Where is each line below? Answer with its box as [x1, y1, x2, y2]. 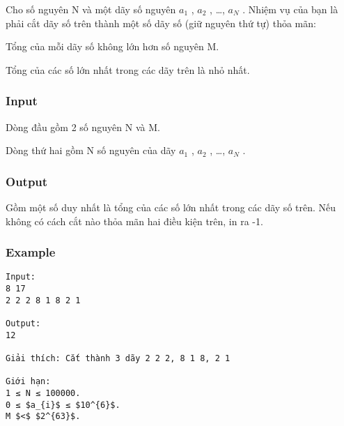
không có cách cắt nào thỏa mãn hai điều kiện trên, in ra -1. [6, 213, 263, 228]
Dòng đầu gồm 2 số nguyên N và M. [6, 119, 160, 134]
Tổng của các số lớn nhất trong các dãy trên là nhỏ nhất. [6, 62, 250, 77]
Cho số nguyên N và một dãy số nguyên [6, 2, 176, 16]
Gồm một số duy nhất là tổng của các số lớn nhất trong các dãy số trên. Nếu [6, 200, 336, 214]
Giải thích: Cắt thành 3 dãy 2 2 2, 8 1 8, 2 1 [6, 353, 230, 363]
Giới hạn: [6, 376, 51, 387]
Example [6, 243, 56, 261]
